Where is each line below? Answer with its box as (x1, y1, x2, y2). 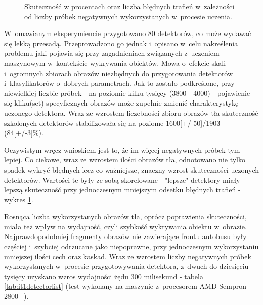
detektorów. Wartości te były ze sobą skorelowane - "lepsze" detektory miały (4, 174, 240, 185)
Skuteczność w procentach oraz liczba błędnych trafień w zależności (24, 1, 235, 11)
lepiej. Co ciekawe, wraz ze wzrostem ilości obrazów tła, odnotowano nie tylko (4, 154, 246, 165)
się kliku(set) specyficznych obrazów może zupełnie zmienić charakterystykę (4, 97, 239, 108)
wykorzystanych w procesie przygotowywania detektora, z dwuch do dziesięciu (4, 261, 249, 272)
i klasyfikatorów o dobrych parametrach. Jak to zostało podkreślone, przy (4, 78, 235, 88)
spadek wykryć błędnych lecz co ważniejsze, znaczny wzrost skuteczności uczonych (4, 164, 259, 175)
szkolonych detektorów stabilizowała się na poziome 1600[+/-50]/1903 (4, 117, 221, 128)
